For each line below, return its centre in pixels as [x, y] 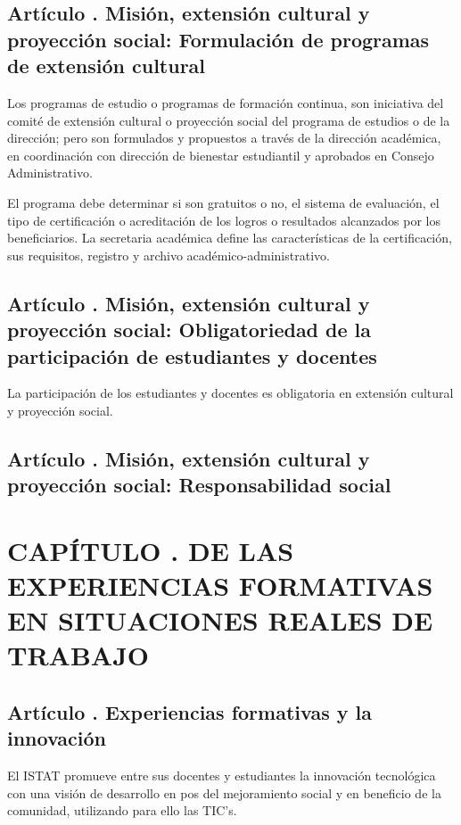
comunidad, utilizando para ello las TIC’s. [122, 810]
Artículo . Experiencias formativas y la [189, 712]
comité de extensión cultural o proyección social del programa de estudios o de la [229, 120]
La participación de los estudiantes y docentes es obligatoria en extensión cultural [230, 393]
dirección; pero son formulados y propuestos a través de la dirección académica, [224, 138]
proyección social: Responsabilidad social [199, 485]
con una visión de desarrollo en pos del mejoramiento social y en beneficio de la [224, 792]
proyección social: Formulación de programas [218, 39]
